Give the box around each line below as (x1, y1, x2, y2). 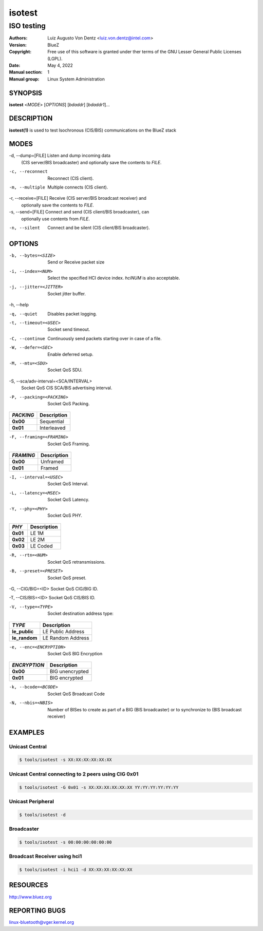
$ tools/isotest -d (19, 812, 66, 817)
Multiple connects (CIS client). (47, 184, 108, 190)
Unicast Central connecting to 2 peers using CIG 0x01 (9, 770, 139, 777)
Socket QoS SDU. (47, 367, 83, 373)
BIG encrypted (49, 675, 83, 682)
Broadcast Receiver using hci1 (9, 853, 82, 860)
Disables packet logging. (47, 311, 97, 317)
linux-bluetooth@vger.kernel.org (9, 919, 74, 925)
